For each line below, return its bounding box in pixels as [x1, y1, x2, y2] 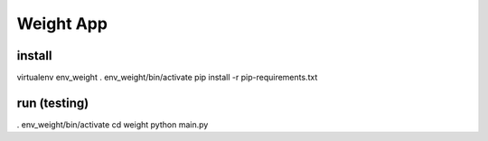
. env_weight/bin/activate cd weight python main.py [16, 118, 209, 130]
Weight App [16, 14, 108, 33]
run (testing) [16, 95, 89, 110]
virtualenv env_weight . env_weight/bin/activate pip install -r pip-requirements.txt [16, 72, 318, 83]
